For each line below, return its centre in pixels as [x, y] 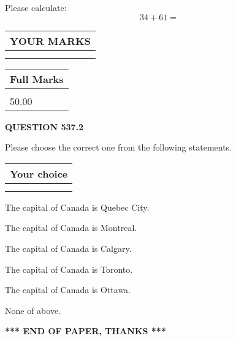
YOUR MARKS [50, 41]
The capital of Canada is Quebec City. [77, 207]
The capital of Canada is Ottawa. [68, 290]
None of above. [33, 310]
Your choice [39, 173]
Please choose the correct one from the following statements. [119, 147]
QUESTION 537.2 [44, 126]
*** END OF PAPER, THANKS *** [86, 331]
